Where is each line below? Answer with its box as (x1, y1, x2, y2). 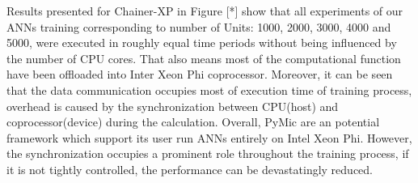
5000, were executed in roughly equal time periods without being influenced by (6, 34, 397, 51)
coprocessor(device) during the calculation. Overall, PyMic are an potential (6, 113, 380, 130)
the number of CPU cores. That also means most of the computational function (6, 49, 401, 66)
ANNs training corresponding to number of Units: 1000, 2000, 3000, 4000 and (6, 18, 391, 35)
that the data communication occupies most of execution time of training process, (6, 81, 412, 98)
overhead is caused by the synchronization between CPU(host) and (6, 97, 339, 114)
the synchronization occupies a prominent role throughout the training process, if (6, 145, 409, 162)
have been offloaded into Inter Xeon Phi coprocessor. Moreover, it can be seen (6, 66, 393, 83)
